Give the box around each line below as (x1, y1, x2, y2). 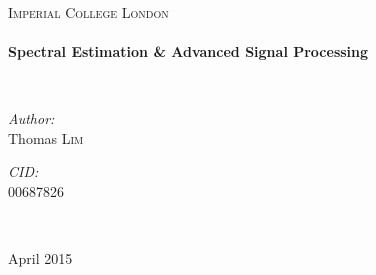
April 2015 (8, 247, 73, 268)
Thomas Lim (8, 127, 84, 148)
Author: (8, 107, 55, 128)
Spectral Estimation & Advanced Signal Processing (8, 40, 369, 61)
